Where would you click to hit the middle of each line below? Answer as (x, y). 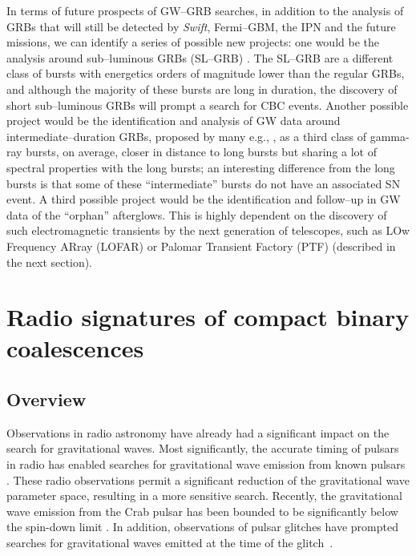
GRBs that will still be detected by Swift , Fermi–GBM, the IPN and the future (201, 26)
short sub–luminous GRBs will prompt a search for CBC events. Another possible (208, 105)
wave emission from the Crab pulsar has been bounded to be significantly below (202, 511)
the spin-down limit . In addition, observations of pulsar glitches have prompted (202, 527)
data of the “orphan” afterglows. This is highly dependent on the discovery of (197, 214)
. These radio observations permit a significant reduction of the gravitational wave (208, 479)
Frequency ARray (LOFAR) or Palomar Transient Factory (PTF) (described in (201, 246)
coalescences (75, 348)
